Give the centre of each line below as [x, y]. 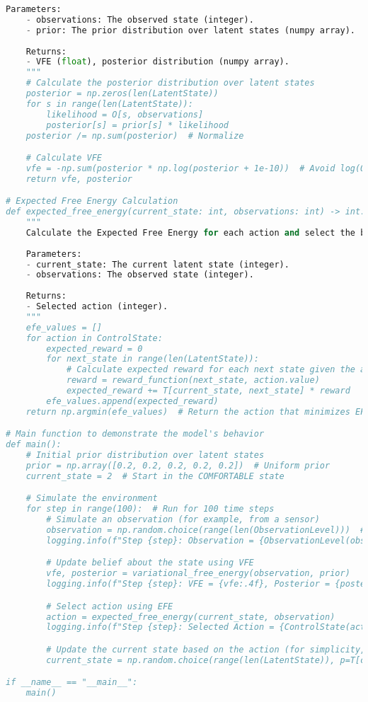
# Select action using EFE [110, 606]
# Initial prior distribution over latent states [145, 455]
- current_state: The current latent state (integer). [157, 264]
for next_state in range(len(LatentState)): [153, 359]
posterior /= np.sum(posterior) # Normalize [135, 136]
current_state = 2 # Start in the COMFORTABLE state [155, 476]
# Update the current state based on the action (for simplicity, [206, 649]
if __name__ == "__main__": [72, 683]
